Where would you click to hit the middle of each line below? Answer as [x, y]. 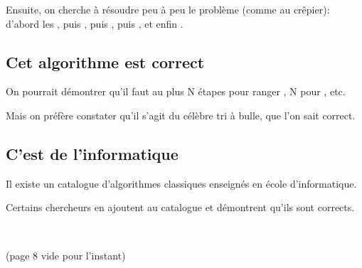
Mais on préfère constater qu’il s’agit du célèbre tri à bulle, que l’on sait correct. [181, 115]
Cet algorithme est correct [105, 61]
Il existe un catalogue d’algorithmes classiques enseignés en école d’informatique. [181, 183]
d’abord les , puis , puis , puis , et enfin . [95, 23]
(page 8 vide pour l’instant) [66, 255]
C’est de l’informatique [92, 153]
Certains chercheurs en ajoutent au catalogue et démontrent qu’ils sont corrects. [180, 207]
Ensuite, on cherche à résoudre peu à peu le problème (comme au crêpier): [168, 9]
